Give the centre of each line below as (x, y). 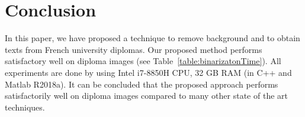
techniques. (25, 107)
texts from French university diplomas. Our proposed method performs (134, 49)
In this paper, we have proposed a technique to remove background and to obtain (152, 38)
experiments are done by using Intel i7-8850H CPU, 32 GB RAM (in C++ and (148, 72)
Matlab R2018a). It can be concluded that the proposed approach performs (142, 84)
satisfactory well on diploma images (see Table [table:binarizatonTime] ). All (143, 61)
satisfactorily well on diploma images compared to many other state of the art (146, 96)
